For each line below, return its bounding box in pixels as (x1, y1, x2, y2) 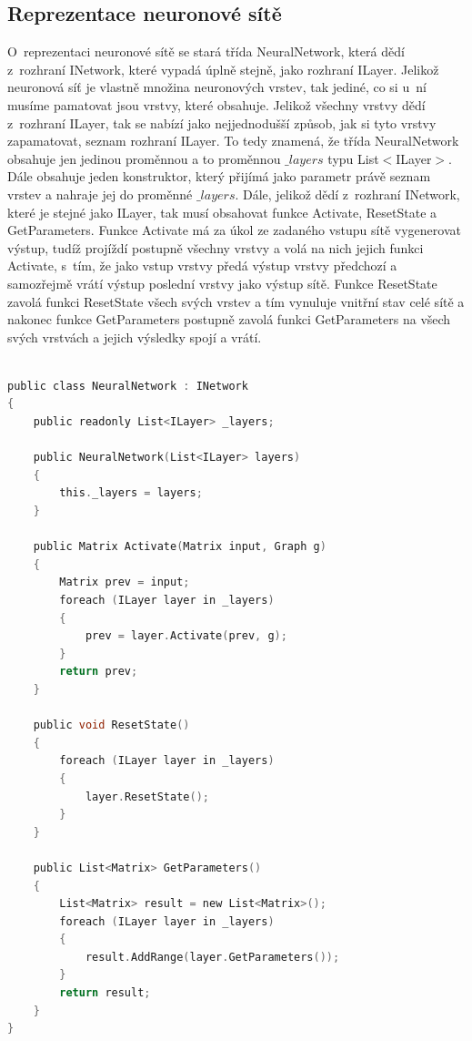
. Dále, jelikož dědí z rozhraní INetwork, (235, 184, 460, 203)
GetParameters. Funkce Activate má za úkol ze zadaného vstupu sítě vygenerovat (7, 220, 461, 240)
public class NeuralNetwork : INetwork (7, 379, 248, 393)
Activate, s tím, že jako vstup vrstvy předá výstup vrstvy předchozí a (7, 256, 397, 275)
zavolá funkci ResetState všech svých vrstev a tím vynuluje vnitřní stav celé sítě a (7, 291, 465, 311)
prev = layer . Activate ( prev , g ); (85, 629, 287, 643)
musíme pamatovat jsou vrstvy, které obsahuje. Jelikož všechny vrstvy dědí (7, 95, 426, 114)
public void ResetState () (33, 719, 190, 732)
